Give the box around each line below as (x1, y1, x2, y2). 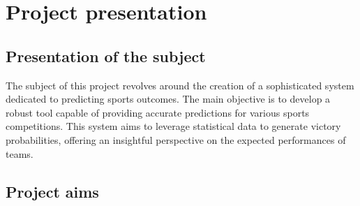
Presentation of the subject (6, 45, 206, 66)
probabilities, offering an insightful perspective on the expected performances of (6, 132, 346, 147)
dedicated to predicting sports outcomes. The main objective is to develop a (6, 91, 331, 106)
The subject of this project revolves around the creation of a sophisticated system (6, 78, 354, 92)
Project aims (6, 180, 99, 202)
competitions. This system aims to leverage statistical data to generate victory (6, 119, 341, 133)
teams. (6, 146, 33, 161)
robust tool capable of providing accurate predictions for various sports (6, 105, 310, 119)
